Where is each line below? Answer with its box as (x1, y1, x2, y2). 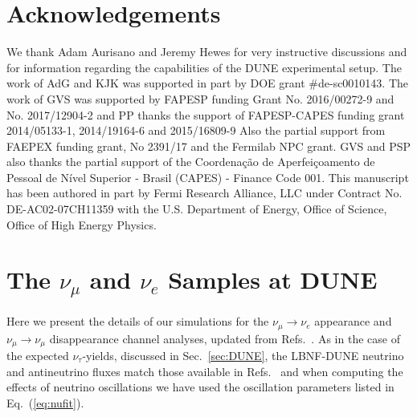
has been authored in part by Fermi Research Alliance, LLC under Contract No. (6, 184, 403, 201)
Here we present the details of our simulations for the (6, 313, 269, 330)
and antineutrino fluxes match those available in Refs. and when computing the (6, 362, 403, 379)
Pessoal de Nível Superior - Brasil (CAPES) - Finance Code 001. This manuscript (6, 168, 409, 185)
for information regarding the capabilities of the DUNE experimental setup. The (6, 59, 402, 75)
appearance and (314, 313, 392, 330)
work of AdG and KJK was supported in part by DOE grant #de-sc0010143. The (6, 75, 409, 91)
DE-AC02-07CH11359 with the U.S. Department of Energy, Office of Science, (6, 200, 387, 217)
